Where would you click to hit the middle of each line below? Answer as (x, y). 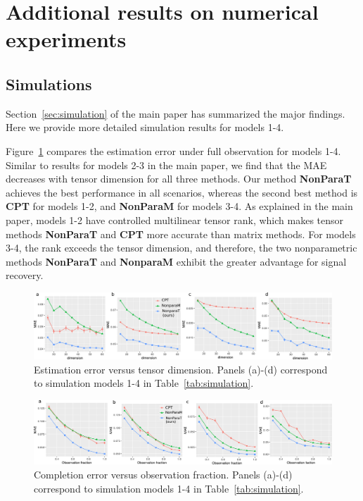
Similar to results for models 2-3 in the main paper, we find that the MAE (166, 165)
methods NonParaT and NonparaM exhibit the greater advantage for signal (176, 261)
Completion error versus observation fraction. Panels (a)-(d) (163, 474)
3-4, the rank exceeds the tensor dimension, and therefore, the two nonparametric (181, 248)
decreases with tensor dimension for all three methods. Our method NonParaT (179, 179)
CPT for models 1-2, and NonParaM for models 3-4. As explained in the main (179, 206)
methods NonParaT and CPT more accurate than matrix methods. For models (181, 234)
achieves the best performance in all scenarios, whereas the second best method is (182, 192)
